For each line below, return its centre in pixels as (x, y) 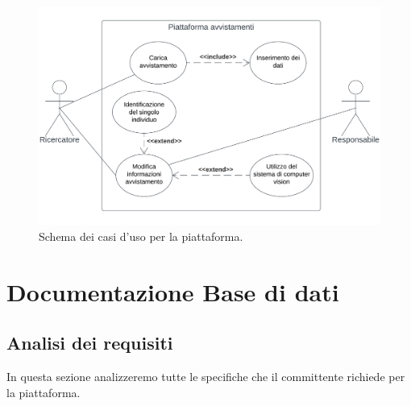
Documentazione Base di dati (173, 291)
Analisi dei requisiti (90, 343)
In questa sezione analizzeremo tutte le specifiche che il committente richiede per (206, 376)
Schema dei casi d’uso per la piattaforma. (141, 236)
